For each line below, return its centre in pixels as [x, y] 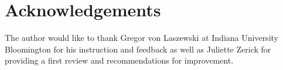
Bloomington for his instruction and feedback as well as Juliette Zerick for [138, 49]
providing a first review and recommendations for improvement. [119, 60]
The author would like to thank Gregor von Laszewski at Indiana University [141, 38]
